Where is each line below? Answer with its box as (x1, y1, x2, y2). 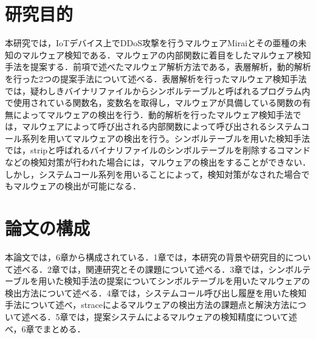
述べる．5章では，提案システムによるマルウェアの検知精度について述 (21, 310, 297, 323)
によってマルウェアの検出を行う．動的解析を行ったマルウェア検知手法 (13, 108, 293, 121)
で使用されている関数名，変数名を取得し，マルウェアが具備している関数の (5, 96, 303, 109)
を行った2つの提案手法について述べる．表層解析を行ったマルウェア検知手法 (5, 72, 307, 85)
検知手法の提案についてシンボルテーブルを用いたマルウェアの (64, 274, 310, 287)
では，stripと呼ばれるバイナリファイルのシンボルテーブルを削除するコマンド (5, 144, 311, 156)
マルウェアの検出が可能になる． (13, 180, 141, 192)
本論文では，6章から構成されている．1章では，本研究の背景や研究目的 (5, 250, 286, 263)
